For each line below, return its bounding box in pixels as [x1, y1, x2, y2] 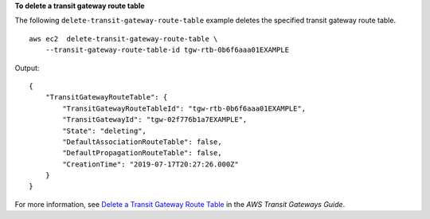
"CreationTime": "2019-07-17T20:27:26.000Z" [62, 159, 239, 169]
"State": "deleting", [62, 126, 147, 135]
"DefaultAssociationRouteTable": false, [62, 137, 222, 147]
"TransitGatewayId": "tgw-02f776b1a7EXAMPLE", [62, 115, 248, 124]
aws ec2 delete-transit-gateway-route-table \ [29, 34, 218, 43]
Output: [14, 63, 40, 72]
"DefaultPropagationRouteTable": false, [62, 148, 222, 158]
